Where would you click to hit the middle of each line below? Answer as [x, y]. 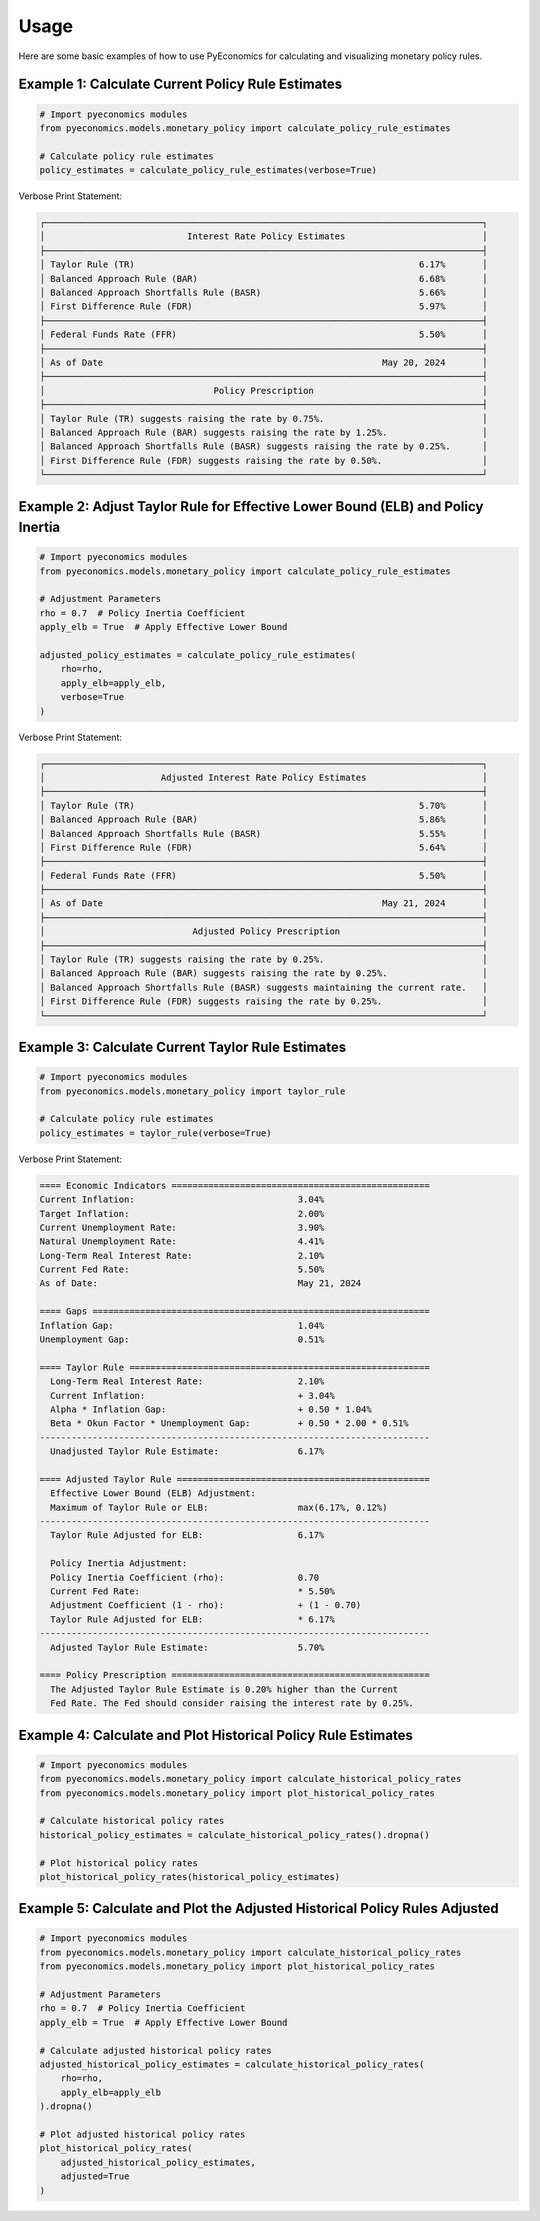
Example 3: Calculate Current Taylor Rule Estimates [182, 1047]
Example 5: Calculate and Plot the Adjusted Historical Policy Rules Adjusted [258, 1908]
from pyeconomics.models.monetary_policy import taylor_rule [192, 1091]
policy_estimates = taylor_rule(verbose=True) [155, 1133]
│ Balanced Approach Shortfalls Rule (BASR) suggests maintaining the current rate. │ [264, 987]
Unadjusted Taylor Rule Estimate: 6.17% [187, 1451]
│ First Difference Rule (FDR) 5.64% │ [264, 847]
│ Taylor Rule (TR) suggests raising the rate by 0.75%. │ [264, 418]
